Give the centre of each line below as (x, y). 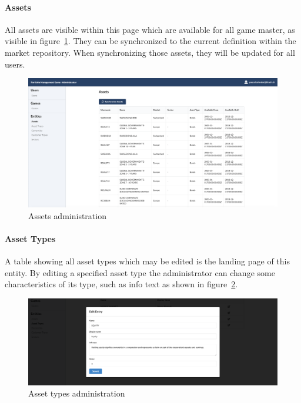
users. (15, 64)
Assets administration (67, 215)
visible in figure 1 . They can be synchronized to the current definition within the (150, 41)
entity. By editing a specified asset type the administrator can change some (140, 272)
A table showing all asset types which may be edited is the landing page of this (147, 261)
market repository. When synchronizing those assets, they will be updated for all (150, 52)
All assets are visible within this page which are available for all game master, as (150, 29)
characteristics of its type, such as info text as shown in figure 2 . (121, 284)
